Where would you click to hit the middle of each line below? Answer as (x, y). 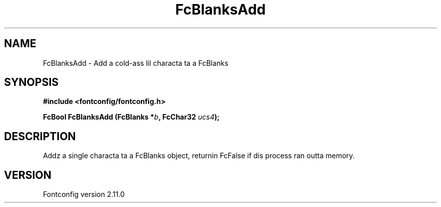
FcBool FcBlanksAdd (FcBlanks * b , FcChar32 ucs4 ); (131, 117)
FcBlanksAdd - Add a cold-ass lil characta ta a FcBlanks (136, 63)
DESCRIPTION (40, 136)
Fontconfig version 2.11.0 (84, 194)
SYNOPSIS (31, 82)
